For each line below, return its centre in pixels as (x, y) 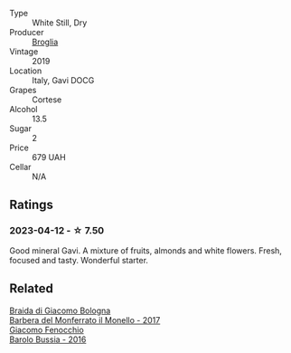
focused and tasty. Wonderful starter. (79, 260)
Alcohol (23, 109)
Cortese (47, 100)
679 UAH (49, 157)
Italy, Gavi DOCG (63, 80)
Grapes (23, 90)
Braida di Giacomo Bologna (60, 310)
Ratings (32, 205)
